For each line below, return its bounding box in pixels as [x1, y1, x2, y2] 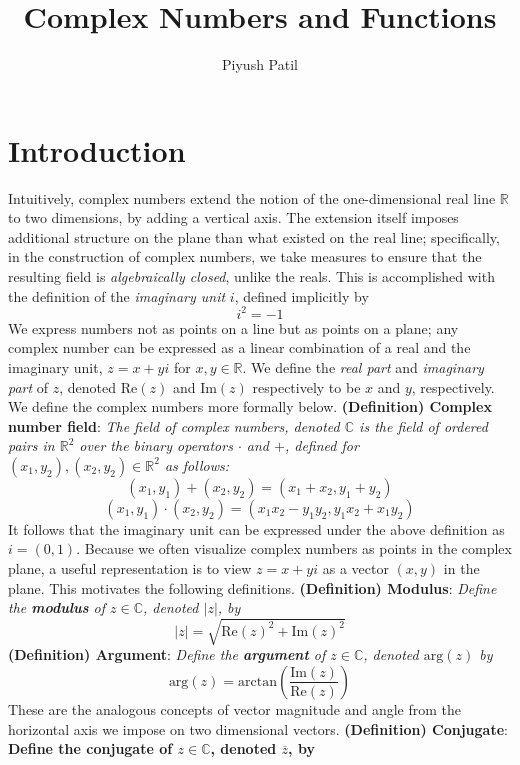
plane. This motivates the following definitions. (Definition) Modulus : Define [8, 577, 497, 598]
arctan [238, 674, 277, 689]
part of [8, 376, 49, 397]
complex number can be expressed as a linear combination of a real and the [8, 337, 471, 358]
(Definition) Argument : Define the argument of [8, 644, 326, 665]
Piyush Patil [222, 54, 298, 75]
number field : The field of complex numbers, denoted [8, 415, 340, 436]
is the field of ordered [359, 415, 488, 436]
